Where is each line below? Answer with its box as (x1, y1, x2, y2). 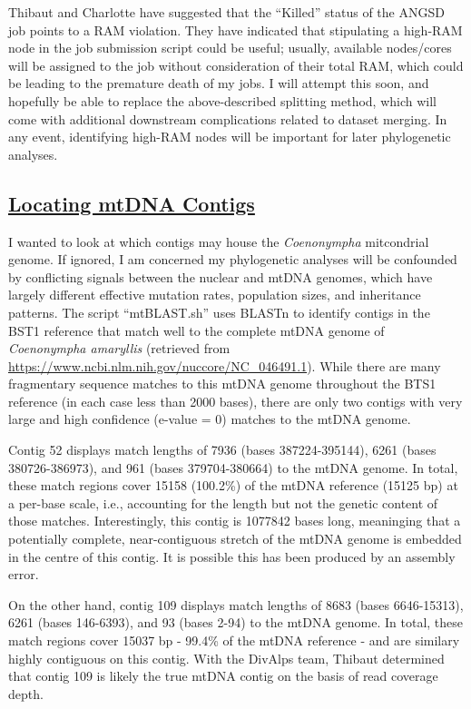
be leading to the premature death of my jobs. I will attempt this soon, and (8, 74, 429, 93)
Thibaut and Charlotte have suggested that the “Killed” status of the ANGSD (8, 3, 445, 21)
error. (8, 565, 39, 584)
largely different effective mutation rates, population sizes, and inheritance (8, 285, 421, 304)
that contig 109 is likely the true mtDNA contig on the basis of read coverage (8, 666, 438, 685)
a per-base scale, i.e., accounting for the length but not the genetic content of (8, 493, 438, 512)
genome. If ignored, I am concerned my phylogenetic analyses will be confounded (8, 250, 457, 269)
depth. (8, 684, 44, 703)
